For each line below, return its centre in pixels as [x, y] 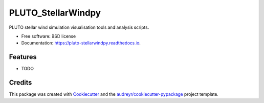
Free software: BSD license [48, 36]
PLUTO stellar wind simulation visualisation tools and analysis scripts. [79, 27]
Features [23, 57]
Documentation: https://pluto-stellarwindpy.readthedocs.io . [81, 43]
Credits [21, 83]
